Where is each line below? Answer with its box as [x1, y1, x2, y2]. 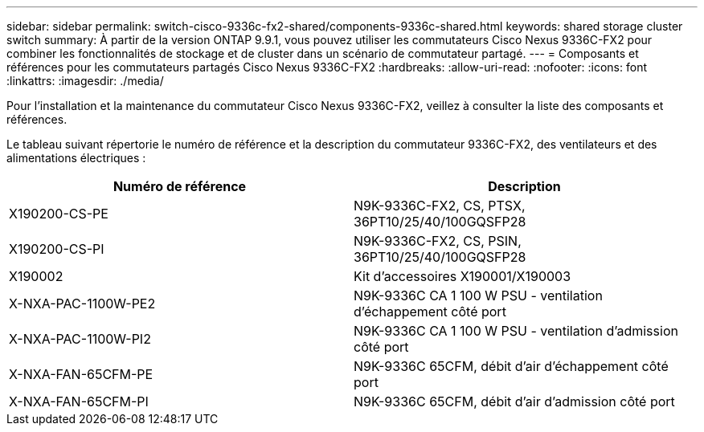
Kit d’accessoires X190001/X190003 [354, 268, 571, 284]
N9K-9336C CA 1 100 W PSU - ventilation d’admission [354, 323, 678, 339]
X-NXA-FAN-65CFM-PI [9, 393, 149, 410]
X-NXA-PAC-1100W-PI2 [9, 331, 151, 347]
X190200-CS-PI [9, 241, 104, 257]
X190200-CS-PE [9, 206, 108, 222]
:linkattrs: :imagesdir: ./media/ [6, 74, 164, 88]
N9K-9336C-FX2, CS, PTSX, [354, 198, 526, 214]
